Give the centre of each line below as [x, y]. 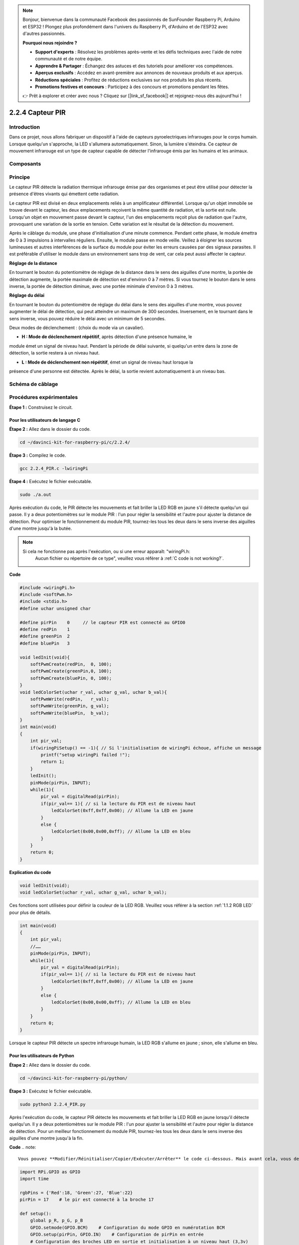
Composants [25, 164]
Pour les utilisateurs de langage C [45, 420]
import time [34, 1179]
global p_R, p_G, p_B [57, 1221]
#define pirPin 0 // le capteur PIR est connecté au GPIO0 [102, 622]
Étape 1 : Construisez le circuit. [41, 407]
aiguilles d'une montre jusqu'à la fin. [46, 1138]
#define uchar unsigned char [55, 608]
